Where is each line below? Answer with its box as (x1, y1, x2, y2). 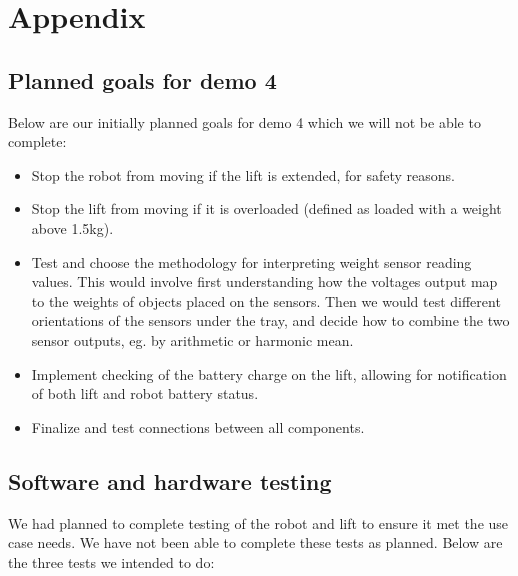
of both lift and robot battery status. (31, 383, 259, 404)
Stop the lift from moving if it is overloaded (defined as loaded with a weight (31, 198, 502, 219)
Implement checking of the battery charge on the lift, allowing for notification (31, 363, 507, 384)
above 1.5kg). (31, 217, 114, 238)
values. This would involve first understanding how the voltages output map (31, 271, 498, 292)
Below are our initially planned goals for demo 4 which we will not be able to (8, 111, 481, 132)
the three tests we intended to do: (8, 551, 215, 572)
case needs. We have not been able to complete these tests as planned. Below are (8, 532, 503, 553)
